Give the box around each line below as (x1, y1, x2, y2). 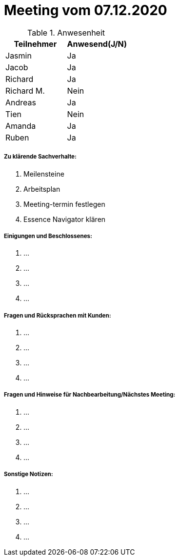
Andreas (5, 97, 36, 107)
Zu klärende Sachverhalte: (4, 153, 77, 160)
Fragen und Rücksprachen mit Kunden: (4, 312, 111, 319)
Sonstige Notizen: (4, 471, 53, 478)
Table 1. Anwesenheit (27, 27, 105, 38)
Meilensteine (23, 169, 64, 178)
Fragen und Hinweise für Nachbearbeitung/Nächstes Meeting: (4, 391, 176, 399)
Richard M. (5, 85, 45, 96)
